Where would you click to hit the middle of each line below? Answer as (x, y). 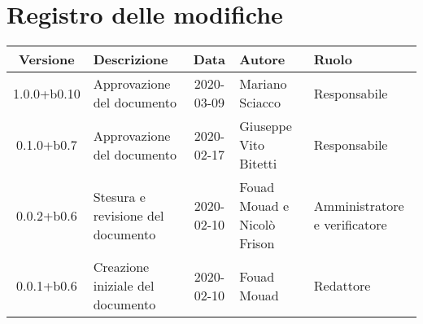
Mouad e (264, 206)
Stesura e (119, 196)
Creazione (121, 267)
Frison (257, 243)
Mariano (263, 84)
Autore (262, 59)
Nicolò (257, 225)
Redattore (342, 286)
